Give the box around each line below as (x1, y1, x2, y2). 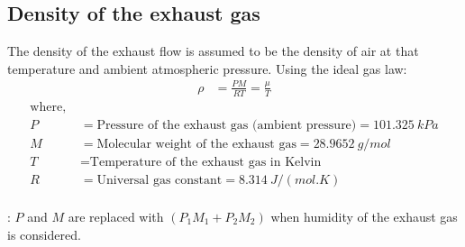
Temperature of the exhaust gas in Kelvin (89, 155, 322, 169)
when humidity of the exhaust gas (270, 206, 458, 225)
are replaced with (68, 206, 164, 225)
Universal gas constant (96, 173, 223, 187)
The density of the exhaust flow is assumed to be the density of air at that (7, 41, 419, 60)
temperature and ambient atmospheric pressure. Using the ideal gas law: (7, 59, 407, 78)
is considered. (7, 224, 81, 243)
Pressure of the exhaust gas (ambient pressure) (96, 118, 357, 132)
